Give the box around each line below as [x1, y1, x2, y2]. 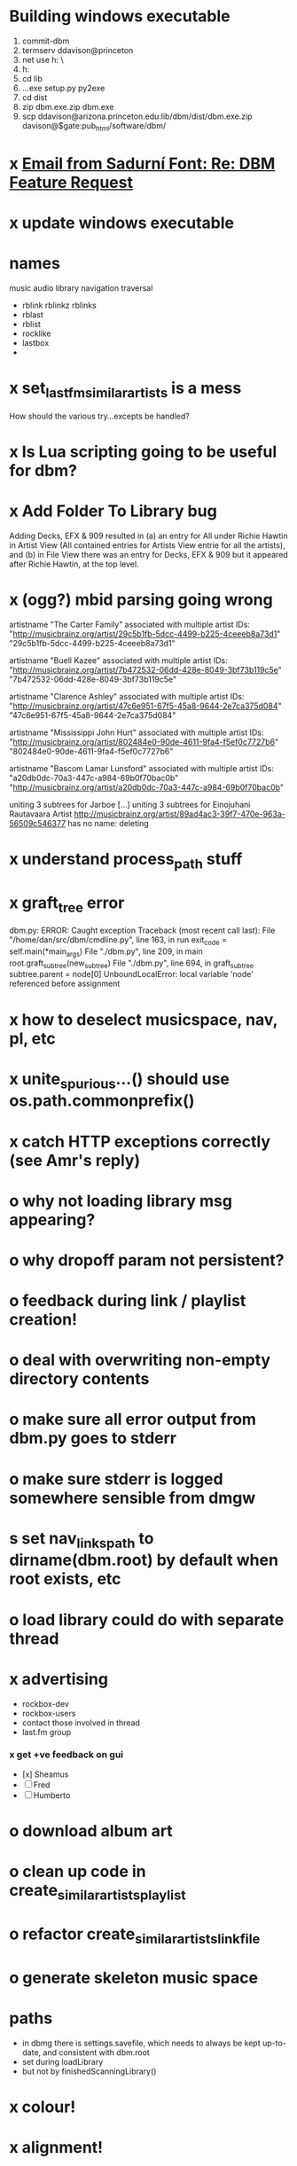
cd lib [21, 73, 43, 83]
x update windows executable [9, 213, 235, 233]
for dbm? [9, 460, 78, 481]
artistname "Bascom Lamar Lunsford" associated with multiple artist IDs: [9, 762, 275, 773]
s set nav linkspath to [9, 1528, 154, 1552]
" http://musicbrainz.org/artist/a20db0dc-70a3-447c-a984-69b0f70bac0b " [9, 782, 285, 793]
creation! [9, 1310, 78, 1330]
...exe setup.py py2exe [21, 82, 106, 93]
